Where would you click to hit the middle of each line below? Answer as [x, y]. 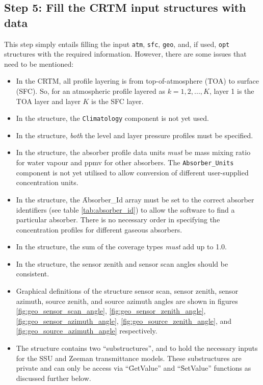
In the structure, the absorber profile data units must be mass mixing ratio [133, 152]
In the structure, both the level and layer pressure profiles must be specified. [135, 135]
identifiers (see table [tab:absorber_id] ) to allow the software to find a [125, 209]
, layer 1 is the [232, 91]
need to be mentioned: [39, 63]
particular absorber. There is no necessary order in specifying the [118, 220]
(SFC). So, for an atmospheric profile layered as [90, 91]
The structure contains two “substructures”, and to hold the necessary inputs [137, 348]
